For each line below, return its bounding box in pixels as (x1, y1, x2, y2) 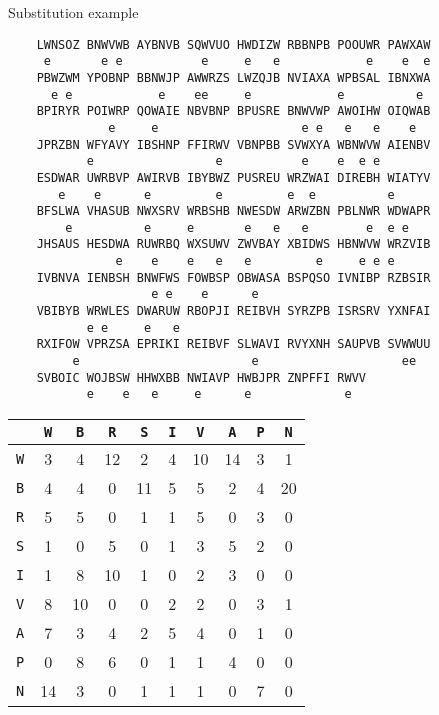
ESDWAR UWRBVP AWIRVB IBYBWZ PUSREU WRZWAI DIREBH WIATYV (36, 170, 431, 185)
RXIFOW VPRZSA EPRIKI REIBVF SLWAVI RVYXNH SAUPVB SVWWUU (36, 337, 431, 352)
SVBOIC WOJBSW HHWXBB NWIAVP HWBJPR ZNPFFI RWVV (36, 370, 366, 385)
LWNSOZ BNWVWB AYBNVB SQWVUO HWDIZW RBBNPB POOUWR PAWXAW (36, 37, 431, 52)
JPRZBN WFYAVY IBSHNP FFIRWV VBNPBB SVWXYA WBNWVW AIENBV (36, 137, 431, 152)
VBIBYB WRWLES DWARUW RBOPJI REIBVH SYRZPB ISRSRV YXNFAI (36, 304, 431, 319)
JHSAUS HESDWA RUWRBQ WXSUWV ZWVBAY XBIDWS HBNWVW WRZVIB (36, 237, 431, 252)
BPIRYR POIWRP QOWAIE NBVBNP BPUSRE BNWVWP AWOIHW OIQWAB (36, 104, 431, 119)
